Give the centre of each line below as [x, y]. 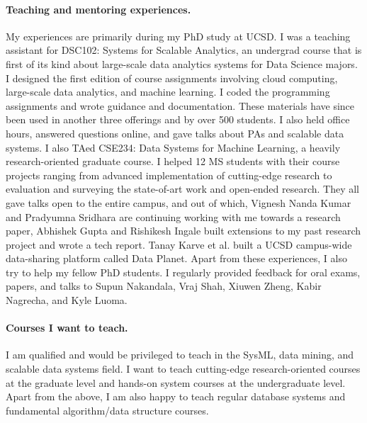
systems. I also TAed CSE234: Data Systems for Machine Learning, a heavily [173, 147]
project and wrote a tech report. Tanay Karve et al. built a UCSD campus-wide [179, 244]
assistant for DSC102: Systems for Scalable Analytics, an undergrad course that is [184, 50]
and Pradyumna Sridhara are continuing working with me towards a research [173, 216]
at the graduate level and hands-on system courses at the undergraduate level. [176, 382]
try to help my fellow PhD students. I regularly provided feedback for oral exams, [183, 272]
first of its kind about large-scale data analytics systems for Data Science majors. [182, 63]
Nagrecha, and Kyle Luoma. [67, 300]
